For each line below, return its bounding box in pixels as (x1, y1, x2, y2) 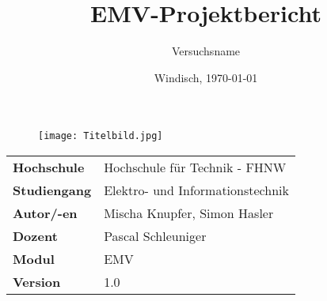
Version (13, 272, 61, 291)
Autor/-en (13, 203, 78, 222)
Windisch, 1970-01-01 (154, 69, 258, 85)
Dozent (13, 226, 58, 245)
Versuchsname (171, 43, 241, 59)
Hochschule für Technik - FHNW (104, 157, 287, 176)
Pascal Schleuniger (104, 226, 207, 245)
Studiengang (13, 180, 92, 199)
